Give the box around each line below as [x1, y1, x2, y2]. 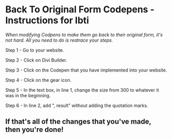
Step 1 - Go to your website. [5, 47, 64, 53]
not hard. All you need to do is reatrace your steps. [5, 37, 113, 43]
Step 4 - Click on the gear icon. [5, 77, 72, 83]
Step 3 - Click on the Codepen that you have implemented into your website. [5, 67, 167, 73]
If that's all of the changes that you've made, [5, 117, 151, 126]
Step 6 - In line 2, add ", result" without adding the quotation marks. [5, 102, 148, 109]
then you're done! [5, 125, 64, 134]
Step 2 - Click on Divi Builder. [5, 57, 68, 63]
